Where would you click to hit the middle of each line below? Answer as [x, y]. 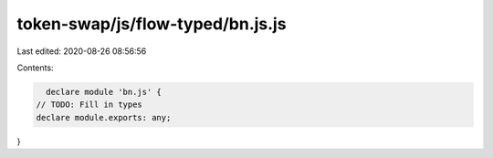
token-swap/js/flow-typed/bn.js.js [152, 24]
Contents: [35, 68]
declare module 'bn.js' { [104, 92]
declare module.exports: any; [104, 117]
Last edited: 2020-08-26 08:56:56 [82, 51]
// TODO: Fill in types [89, 105]
